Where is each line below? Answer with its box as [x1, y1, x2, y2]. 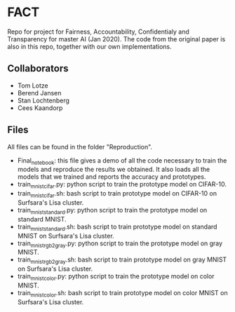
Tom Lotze [17, 81, 48, 90]
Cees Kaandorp [17, 103, 63, 112]
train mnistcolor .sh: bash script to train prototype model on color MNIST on [17, 288, 228, 299]
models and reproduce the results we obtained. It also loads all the [17, 165, 210, 174]
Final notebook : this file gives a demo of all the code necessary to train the [17, 156, 227, 166]
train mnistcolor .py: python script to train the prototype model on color [17, 272, 215, 282]
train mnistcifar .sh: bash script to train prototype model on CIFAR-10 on [17, 189, 217, 199]
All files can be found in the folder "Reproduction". [7, 142, 153, 151]
